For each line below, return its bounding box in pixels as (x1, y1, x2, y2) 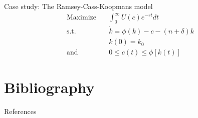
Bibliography (4, 77, 95, 97)
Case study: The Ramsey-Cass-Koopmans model (4, 1, 153, 11)
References (4, 106, 37, 116)
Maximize (66, 14, 96, 21)
